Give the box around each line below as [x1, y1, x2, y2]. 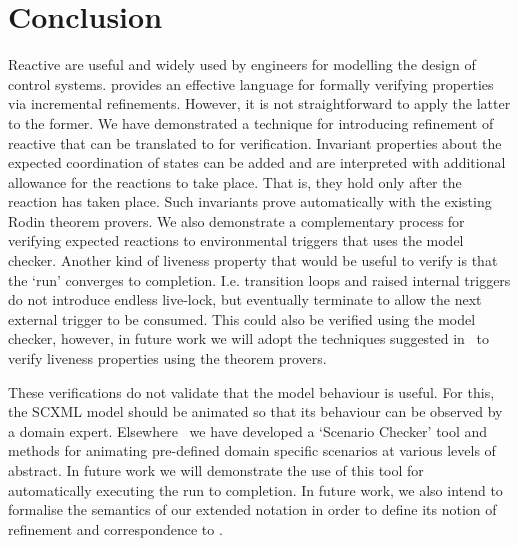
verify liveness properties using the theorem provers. [8, 348, 327, 369]
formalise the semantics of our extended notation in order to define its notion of [8, 499, 497, 520]
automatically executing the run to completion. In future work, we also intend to [8, 479, 503, 500]
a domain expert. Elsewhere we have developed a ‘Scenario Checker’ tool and [8, 420, 488, 441]
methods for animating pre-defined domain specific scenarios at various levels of [8, 440, 496, 461]
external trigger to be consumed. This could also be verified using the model [8, 308, 476, 329]
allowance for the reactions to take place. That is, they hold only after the [8, 171, 462, 192]
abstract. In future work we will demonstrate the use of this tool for [8, 460, 424, 480]
